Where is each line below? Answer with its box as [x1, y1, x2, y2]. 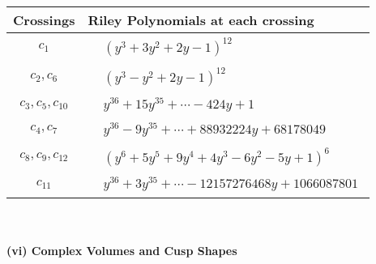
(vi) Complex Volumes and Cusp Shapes [6, 241, 237, 258]
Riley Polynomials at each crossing [88, 11, 314, 29]
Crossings [13, 11, 75, 29]
